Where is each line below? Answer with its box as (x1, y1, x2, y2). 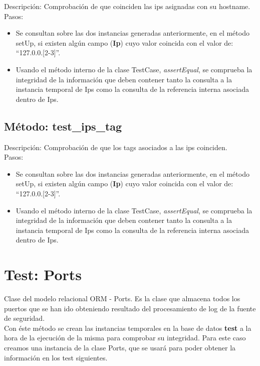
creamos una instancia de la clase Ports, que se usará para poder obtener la (4, 342, 236, 352)
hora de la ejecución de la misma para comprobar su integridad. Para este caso (4, 332, 246, 343)
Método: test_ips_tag (4, 118, 122, 134)
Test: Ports (4, 264, 82, 285)
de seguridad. (4, 313, 45, 323)
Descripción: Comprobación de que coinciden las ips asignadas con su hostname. (4, 1, 250, 11)
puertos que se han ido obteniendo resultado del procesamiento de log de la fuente (4, 303, 256, 313)
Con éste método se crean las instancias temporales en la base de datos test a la (4, 322, 251, 333)
